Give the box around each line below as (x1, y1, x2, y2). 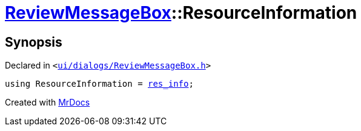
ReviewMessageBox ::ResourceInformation (5, 2, 357, 23)
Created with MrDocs (5, 97, 90, 108)
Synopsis (5, 34, 62, 50)
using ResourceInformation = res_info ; (5, 79, 194, 89)
